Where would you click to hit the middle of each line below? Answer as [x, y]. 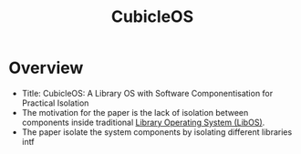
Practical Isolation [55, 103]
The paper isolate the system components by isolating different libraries [157, 132]
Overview [46, 68]
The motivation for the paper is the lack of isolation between [135, 112]
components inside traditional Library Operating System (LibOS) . [143, 122]
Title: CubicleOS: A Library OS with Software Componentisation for [147, 93]
